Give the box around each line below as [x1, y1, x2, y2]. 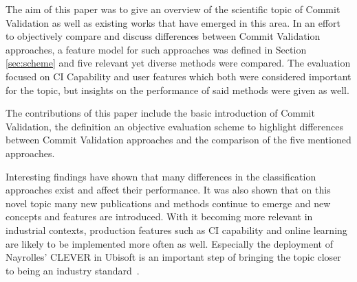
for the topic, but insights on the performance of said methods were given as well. [6, 82, 349, 97]
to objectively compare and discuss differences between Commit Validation [6, 29, 321, 43]
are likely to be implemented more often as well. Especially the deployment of [6, 236, 333, 250]
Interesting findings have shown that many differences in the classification [6, 169, 316, 183]
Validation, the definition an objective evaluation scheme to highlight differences [6, 119, 343, 133]
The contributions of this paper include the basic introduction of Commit [6, 106, 315, 120]
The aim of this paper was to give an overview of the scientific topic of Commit [6, 2, 340, 16]
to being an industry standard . [6, 263, 140, 277]
